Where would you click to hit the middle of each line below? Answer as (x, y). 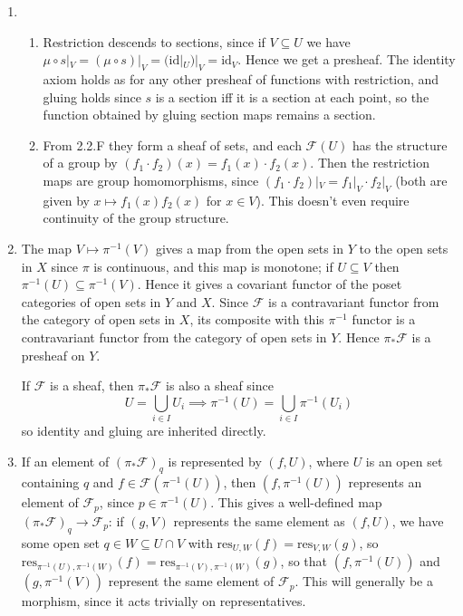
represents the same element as (259, 520)
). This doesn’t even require (333, 200)
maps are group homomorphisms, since (151, 180)
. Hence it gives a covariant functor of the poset (270, 284)
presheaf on (53, 355)
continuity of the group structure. (136, 218)
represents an (385, 482)
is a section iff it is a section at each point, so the (292, 96)
